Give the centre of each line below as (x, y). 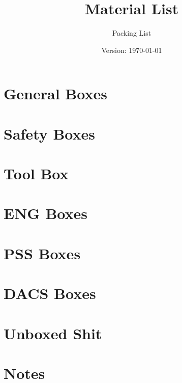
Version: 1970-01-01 (132, 50)
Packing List (132, 33)
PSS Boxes (42, 253)
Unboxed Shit (53, 333)
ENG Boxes (45, 213)
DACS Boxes (50, 293)
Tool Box (36, 173)
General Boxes (55, 93)
